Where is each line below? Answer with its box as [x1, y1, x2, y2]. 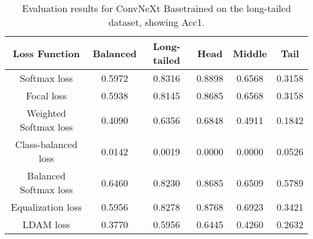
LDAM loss [22, 217, 70, 231]
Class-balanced [15, 137, 78, 151]
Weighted [26, 106, 66, 120]
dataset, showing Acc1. [108, 15, 205, 29]
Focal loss [26, 88, 67, 102]
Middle [232, 46, 267, 60]
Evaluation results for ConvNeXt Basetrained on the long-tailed [22, 1, 291, 15]
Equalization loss [10, 200, 82, 214]
